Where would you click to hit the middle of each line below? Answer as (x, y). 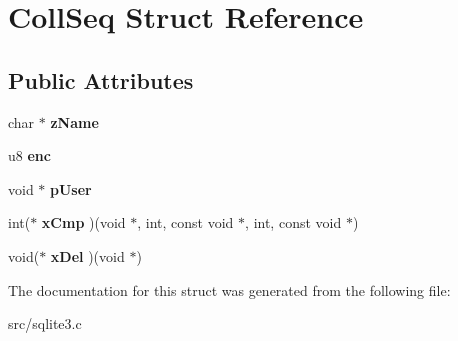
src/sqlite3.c (45, 323)
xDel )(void (87, 255)
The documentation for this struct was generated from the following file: (229, 289)
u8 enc (29, 155)
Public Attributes (101, 79)
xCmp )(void (83, 222)
